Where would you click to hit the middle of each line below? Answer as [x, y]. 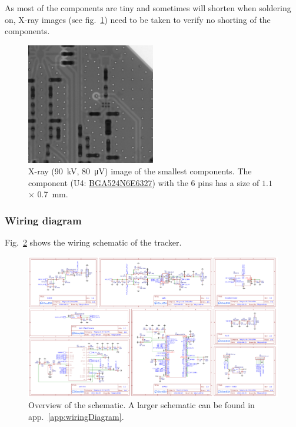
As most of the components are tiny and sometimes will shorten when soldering [148, 8]
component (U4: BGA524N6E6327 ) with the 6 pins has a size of [144, 182]
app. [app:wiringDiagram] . [76, 416]
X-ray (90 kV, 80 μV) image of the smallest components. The [140, 171]
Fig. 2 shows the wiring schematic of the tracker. [93, 242]
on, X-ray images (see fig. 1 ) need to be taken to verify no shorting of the [138, 19]
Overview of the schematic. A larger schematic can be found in [142, 405]
